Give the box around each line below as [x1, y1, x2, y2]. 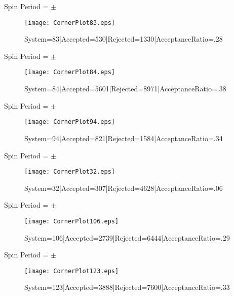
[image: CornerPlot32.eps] [24, 168, 115, 176]
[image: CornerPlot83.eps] [24, 19, 115, 26]
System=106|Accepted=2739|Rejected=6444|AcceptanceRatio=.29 [24, 232, 230, 243]
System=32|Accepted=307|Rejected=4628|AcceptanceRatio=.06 [24, 182, 223, 193]
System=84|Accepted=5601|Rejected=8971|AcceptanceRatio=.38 [24, 83, 226, 94]
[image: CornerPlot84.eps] [24, 69, 115, 76]
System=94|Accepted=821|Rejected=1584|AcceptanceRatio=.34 [24, 133, 223, 143]
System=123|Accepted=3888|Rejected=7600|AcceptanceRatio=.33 [24, 282, 230, 292]
